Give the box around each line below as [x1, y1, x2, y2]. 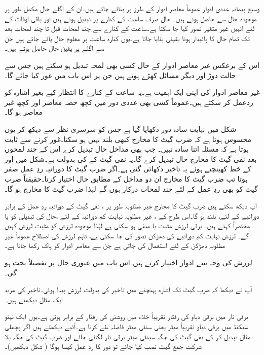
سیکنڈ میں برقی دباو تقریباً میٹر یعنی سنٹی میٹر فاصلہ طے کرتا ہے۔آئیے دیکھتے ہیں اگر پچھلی [5, 321, 248, 332]
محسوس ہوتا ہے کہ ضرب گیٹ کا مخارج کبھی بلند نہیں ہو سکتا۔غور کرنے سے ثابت [5, 133, 252, 144]
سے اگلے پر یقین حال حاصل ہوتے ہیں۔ [5, 43, 104, 53]
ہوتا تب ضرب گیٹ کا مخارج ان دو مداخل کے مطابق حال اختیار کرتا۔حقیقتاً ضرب [5, 173, 248, 184]
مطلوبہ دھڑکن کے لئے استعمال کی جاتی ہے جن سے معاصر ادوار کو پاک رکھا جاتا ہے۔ [5, 240, 225, 251]
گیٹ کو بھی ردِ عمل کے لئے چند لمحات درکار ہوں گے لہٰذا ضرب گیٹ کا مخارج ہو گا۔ [5, 183, 258, 194]
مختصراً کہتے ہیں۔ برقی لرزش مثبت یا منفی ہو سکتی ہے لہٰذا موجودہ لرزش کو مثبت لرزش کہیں [5, 220, 250, 231]
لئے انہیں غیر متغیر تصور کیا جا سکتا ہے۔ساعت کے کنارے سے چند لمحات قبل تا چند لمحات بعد [5, 23, 255, 33]
